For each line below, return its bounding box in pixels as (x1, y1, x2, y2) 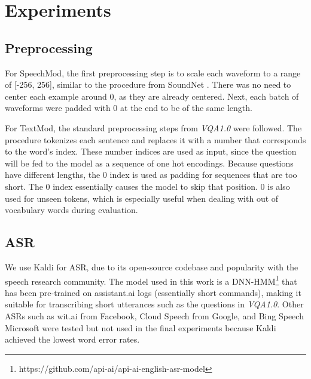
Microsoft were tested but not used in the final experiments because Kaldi (5, 321, 276, 334)
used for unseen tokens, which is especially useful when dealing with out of (5, 192, 279, 204)
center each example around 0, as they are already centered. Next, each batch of (5, 90, 299, 102)
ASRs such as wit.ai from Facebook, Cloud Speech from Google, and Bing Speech (5, 309, 304, 322)
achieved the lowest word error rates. (5, 333, 140, 346)
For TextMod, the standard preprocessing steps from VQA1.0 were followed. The (5, 121, 302, 134)
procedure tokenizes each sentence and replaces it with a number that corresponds (5, 133, 306, 146)
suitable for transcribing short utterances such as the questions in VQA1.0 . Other (5, 298, 304, 310)
